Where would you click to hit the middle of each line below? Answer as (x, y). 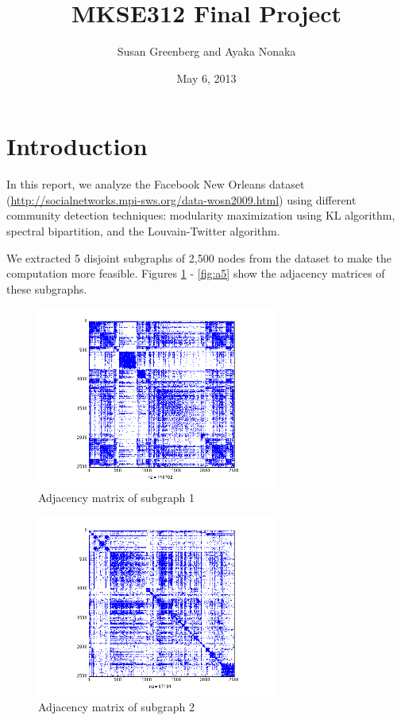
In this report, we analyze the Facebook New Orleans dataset (156, 184)
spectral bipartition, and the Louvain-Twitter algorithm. (143, 231)
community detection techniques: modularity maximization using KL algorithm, (201, 215)
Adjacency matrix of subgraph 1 (116, 498)
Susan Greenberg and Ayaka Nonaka (206, 51)
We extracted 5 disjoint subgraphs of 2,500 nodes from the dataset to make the (199, 257)
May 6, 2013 (206, 78)
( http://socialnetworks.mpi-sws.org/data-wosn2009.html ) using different (181, 199)
